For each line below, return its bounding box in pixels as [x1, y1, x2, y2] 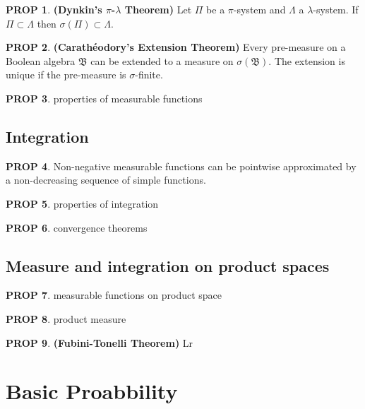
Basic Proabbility [6, 377, 178, 405]
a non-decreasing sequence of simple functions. [6, 172, 206, 187]
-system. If [313, 2, 359, 16]
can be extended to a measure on [90, 53, 234, 68]
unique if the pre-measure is [6, 67, 126, 82]
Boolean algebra [6, 53, 76, 68]
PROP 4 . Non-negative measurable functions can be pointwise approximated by [6, 158, 357, 173]
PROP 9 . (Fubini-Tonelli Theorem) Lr [6, 335, 193, 350]
